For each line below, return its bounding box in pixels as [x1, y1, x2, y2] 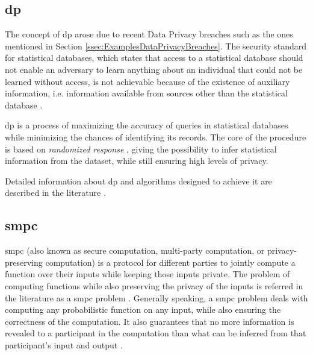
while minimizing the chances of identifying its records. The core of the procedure [5, 130, 306, 143]
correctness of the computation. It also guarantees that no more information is [5, 315, 294, 327]
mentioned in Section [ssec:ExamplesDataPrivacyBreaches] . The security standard [5, 39, 307, 52]
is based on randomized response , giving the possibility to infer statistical [5, 142, 277, 155]
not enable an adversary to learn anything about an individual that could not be [5, 63, 303, 75]
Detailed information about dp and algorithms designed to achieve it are [5, 174, 272, 187]
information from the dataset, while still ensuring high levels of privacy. [5, 154, 268, 167]
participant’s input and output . [5, 338, 123, 351]
